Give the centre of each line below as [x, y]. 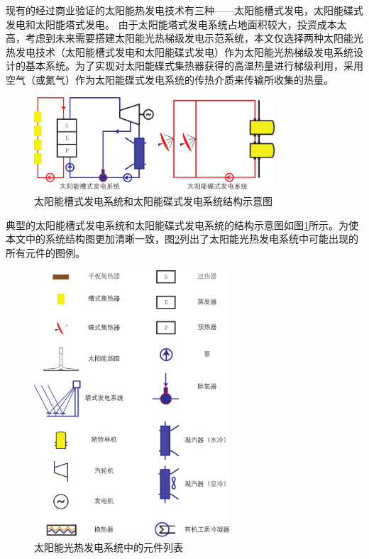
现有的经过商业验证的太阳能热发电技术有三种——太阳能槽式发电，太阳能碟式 [184, 10]
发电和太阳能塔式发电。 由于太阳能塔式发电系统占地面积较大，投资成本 [171, 24]
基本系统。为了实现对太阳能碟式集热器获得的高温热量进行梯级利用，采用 [194, 66]
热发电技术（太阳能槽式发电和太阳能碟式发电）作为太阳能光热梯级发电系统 [180, 51]
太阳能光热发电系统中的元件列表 [109, 547]
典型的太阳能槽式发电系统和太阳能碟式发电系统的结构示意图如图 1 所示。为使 [182, 225]
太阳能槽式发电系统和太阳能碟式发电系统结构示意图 [153, 201]
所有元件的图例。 [45, 253]
